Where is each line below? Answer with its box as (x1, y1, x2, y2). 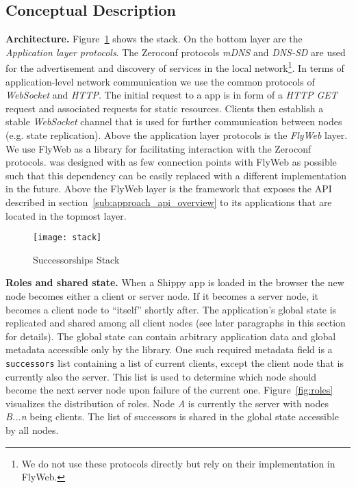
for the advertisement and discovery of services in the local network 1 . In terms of (5, 59, 344, 75)
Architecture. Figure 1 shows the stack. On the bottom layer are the (5, 31, 303, 46)
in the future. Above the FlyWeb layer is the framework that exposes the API (5, 181, 332, 196)
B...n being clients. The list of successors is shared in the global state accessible (5, 409, 339, 424)
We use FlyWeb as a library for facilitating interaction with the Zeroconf (5, 141, 311, 155)
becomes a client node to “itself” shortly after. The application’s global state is (5, 302, 337, 316)
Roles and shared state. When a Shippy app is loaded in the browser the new (5, 275, 344, 290)
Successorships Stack (33, 252, 120, 266)
